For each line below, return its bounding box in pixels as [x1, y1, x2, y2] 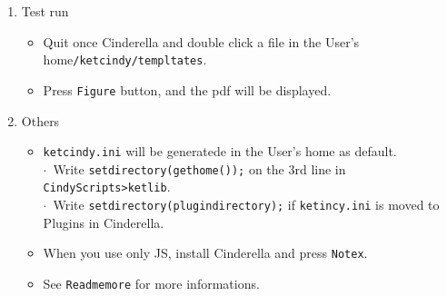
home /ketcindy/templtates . [43, 50, 207, 69]
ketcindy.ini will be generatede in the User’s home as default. [43, 142, 397, 161]
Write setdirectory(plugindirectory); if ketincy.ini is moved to [53, 195, 440, 214]
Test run [21, 2, 69, 20]
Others [21, 111, 60, 130]
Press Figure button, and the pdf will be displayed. [43, 80, 332, 99]
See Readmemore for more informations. [43, 273, 260, 292]
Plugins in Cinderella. [43, 212, 164, 232]
